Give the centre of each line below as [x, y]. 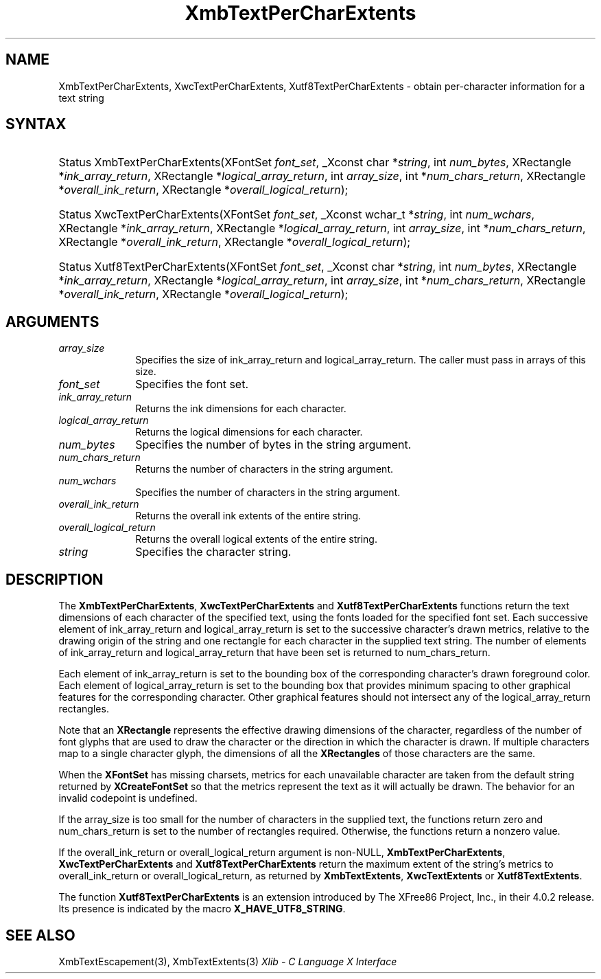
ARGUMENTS [52, 322]
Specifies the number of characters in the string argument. [268, 493]
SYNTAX [36, 124]
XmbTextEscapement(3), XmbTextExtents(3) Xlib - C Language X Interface [228, 961]
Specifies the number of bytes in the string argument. [273, 445]
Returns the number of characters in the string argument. [264, 469]
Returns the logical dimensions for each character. [249, 432]
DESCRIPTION [55, 579]
